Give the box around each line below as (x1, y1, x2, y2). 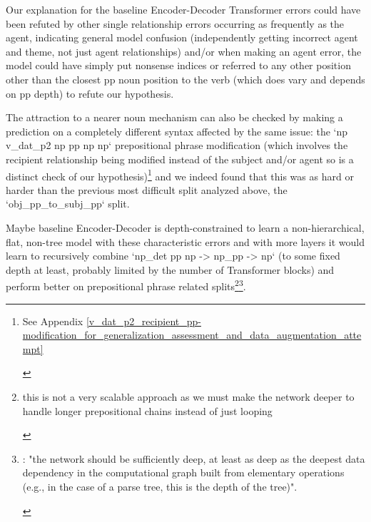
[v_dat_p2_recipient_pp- (86, 313, 201, 328)
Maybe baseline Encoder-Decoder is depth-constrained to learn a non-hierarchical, (6, 220, 365, 235)
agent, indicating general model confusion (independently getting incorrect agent (6, 30, 358, 45)
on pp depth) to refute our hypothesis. (6, 86, 174, 101)
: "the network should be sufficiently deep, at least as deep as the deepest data (22, 451, 365, 466)
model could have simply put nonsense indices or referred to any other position (6, 58, 351, 73)
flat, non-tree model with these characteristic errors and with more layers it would (6, 234, 365, 249)
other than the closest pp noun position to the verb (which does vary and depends (6, 71, 365, 86)
